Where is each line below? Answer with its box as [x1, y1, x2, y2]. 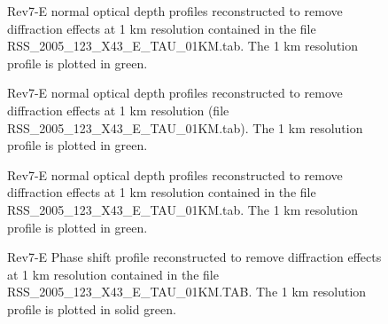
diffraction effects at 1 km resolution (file [7, 100, 229, 119]
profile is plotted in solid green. [7, 299, 176, 318]
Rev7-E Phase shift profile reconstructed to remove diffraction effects [7, 248, 382, 266]
